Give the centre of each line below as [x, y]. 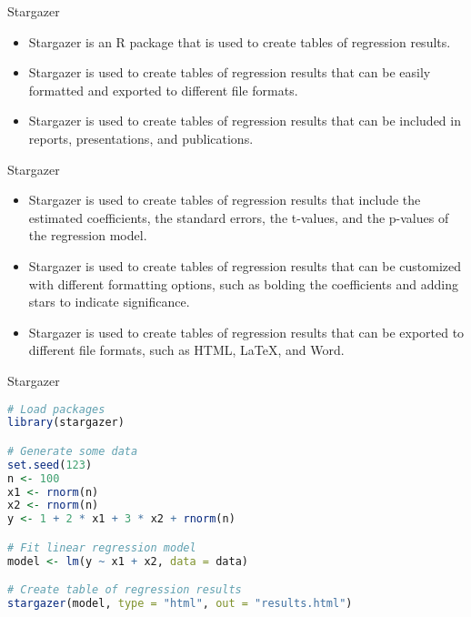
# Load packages [56, 409]
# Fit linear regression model [102, 547]
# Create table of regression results [125, 590]
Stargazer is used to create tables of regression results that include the [225, 200]
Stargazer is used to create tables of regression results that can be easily [230, 72]
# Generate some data [73, 451]
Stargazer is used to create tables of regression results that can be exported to [246, 332]
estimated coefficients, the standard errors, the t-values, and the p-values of [239, 217]
